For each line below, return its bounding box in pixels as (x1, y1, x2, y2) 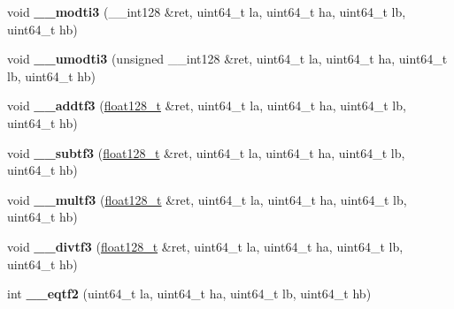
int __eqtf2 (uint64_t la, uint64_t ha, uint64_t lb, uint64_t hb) (7, 284, 372, 303)
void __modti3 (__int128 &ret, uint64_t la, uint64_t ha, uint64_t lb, (7, 3, 406, 20)
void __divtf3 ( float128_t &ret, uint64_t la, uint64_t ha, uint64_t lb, (7, 237, 404, 255)
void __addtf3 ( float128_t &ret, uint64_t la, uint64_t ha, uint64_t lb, (7, 96, 406, 115)
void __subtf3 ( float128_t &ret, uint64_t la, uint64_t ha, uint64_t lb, (7, 143, 405, 162)
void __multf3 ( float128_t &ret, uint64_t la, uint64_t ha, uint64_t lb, (7, 190, 407, 208)
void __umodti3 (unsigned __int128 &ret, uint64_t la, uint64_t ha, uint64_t (7, 49, 448, 68)
